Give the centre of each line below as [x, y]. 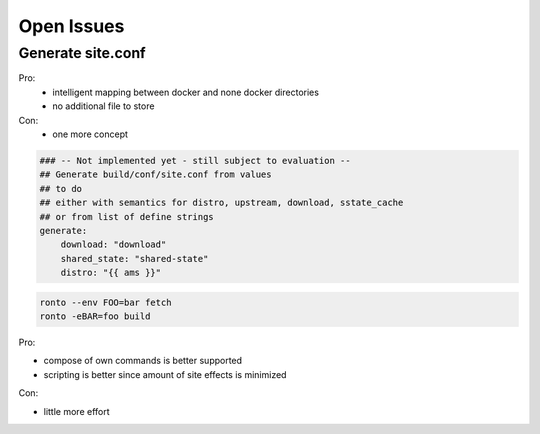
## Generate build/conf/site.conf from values [155, 174]
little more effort [76, 411]
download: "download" [113, 244]
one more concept [90, 134]
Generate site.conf [82, 53]
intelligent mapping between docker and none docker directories [186, 92]
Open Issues [71, 26]
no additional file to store [103, 106]
